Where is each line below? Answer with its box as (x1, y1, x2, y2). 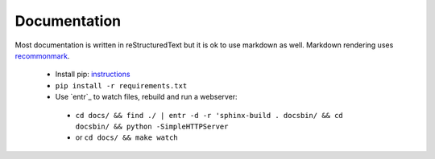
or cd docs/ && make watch (75, 132, 179, 142)
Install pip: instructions (55, 69, 130, 79)
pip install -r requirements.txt (55, 81, 188, 90)
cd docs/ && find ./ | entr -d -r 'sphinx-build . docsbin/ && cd (75, 111, 344, 120)
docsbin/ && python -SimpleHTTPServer (75, 121, 229, 131)
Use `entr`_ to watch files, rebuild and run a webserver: (55, 92, 238, 102)
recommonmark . (14, 51, 70, 60)
